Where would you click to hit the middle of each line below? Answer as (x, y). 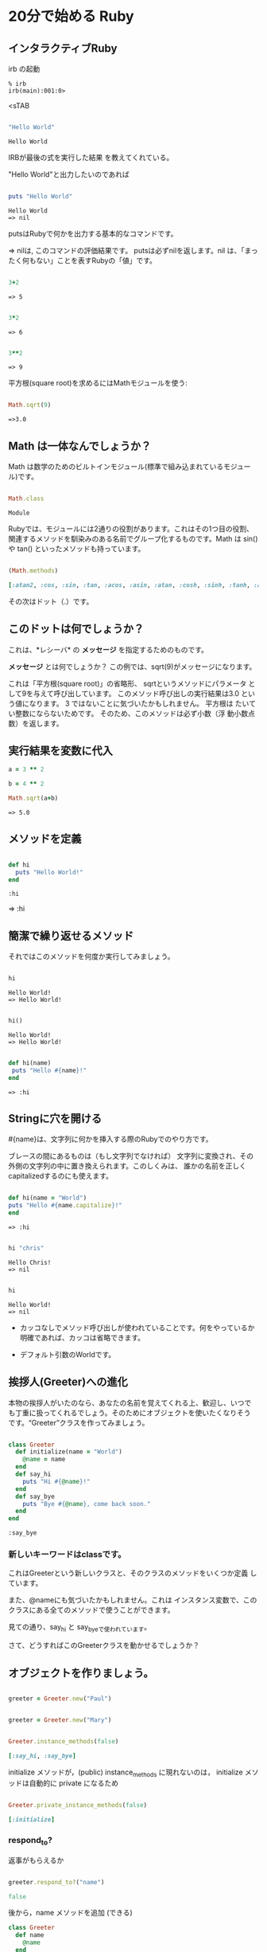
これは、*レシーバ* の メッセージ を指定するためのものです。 (108, 649)
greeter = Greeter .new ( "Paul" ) (60, 1699)
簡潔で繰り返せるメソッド (71, 935)
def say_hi (33, 1474)
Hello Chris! (30, 1262)
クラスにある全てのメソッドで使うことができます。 (91, 1610)
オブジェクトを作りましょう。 (81, 1673)
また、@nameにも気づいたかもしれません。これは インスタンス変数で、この (133, 1600)
